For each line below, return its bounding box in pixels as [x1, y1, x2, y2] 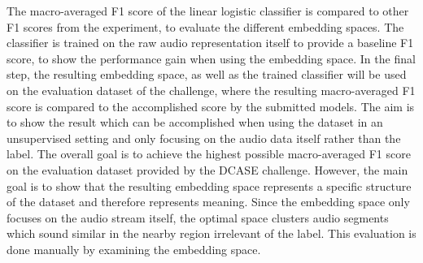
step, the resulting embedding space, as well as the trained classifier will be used [7, 66, 407, 83]
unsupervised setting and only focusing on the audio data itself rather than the [7, 129, 401, 146]
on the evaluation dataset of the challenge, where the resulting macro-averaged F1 [7, 81, 416, 98]
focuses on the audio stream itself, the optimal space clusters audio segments [7, 209, 389, 226]
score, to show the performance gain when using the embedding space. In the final [7, 50, 416, 67]
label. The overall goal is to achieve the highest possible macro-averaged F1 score [7, 145, 411, 162]
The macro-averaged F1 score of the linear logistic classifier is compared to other [7, 2, 409, 19]
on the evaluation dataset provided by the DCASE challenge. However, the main [7, 161, 408, 178]
